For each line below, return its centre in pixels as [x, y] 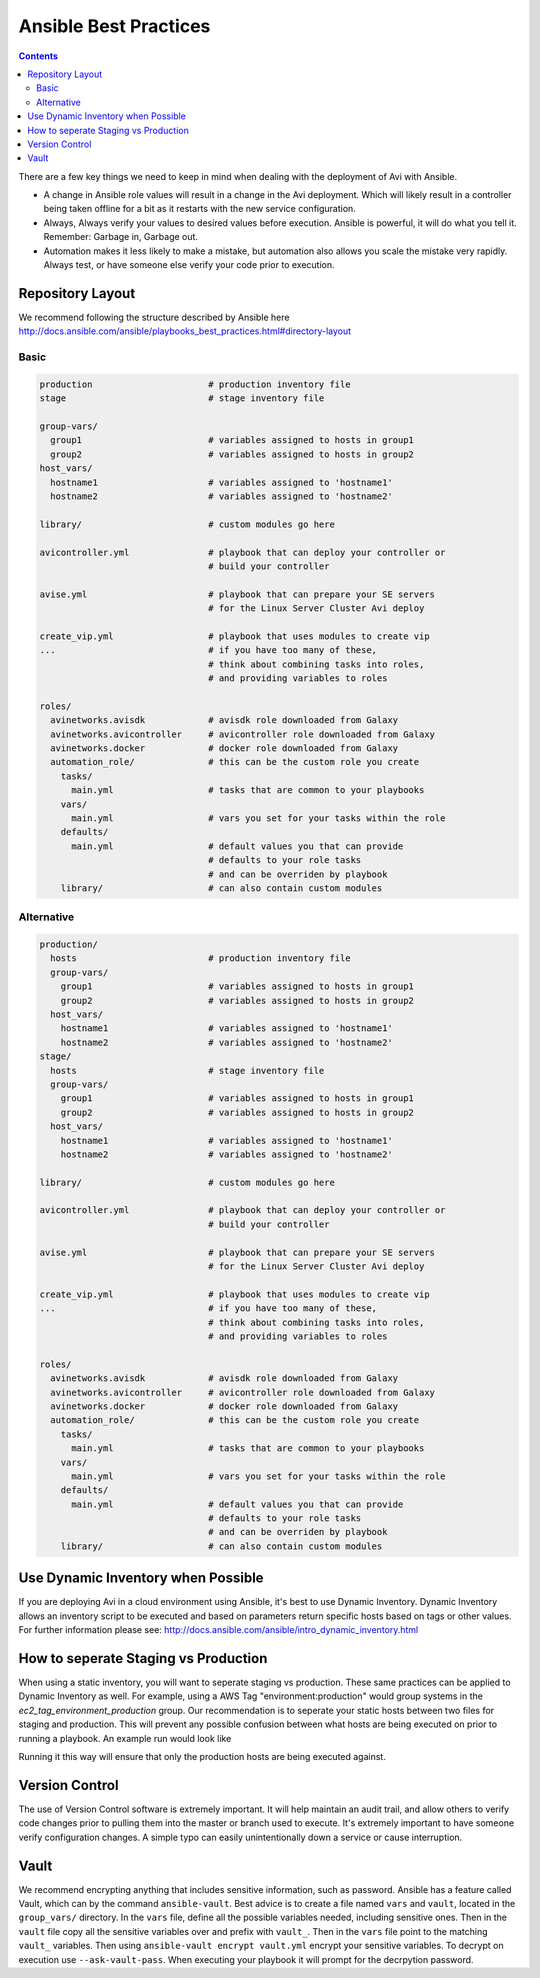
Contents [38, 56]
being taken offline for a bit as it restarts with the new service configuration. [200, 209]
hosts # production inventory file [200, 958]
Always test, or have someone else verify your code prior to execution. [189, 265]
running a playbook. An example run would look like [125, 1738]
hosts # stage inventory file [187, 1070]
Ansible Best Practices [114, 26]
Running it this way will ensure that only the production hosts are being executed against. [202, 1756]
